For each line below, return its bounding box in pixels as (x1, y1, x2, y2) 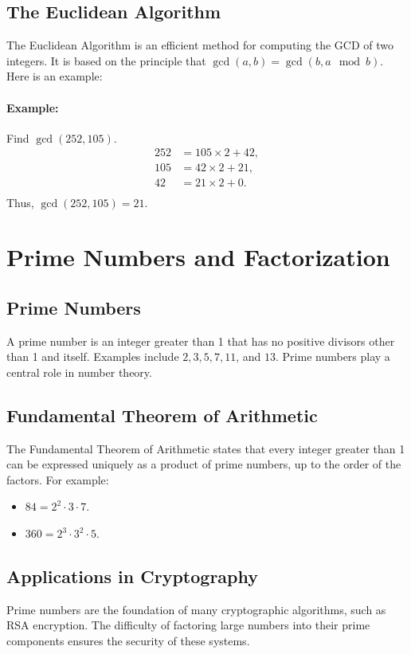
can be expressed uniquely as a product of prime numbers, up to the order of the (6, 456, 401, 472)
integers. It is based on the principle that (6, 52, 206, 69)
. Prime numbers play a (276, 348, 390, 365)
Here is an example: (6, 68, 103, 84)
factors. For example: (6, 471, 109, 488)
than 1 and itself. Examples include (6, 348, 179, 365)
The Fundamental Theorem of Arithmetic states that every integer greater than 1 (6, 440, 405, 456)
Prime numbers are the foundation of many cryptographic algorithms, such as (6, 601, 386, 617)
